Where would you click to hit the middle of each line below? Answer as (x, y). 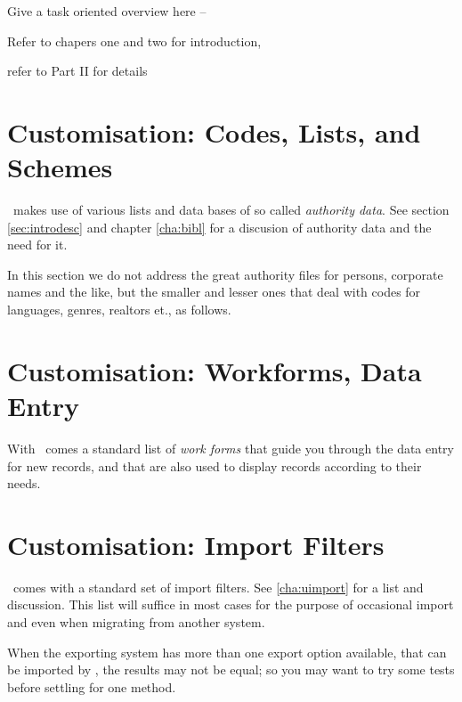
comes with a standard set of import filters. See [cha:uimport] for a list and (218, 587)
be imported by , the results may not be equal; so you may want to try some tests (231, 669)
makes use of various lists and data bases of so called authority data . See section (231, 210)
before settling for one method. (92, 686)
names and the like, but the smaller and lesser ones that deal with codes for (214, 292)
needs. (24, 483)
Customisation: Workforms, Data (215, 370)
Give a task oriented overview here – (107, 11)
